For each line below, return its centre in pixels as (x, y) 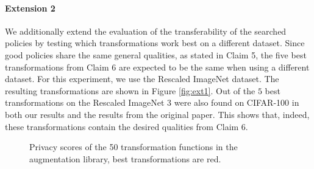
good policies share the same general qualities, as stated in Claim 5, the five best (156, 54)
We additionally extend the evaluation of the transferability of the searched (146, 31)
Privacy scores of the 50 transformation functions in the (134, 147)
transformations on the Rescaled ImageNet (85, 102)
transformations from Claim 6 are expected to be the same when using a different (157, 67)
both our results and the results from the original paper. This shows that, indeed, (157, 114)
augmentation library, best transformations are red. (125, 158)
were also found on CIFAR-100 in (237, 102)
